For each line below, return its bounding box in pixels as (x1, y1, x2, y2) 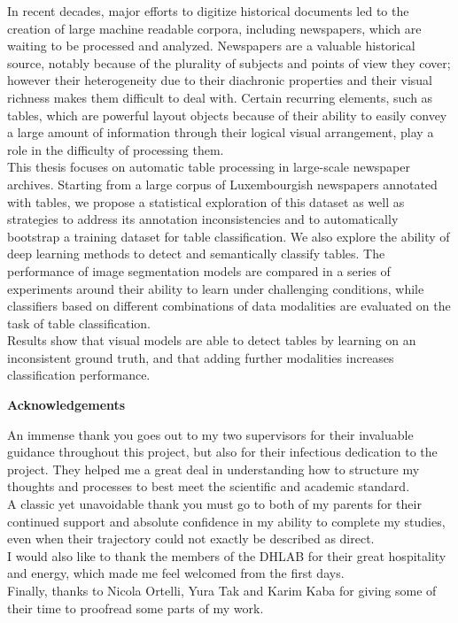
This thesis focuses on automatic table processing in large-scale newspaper (7, 158, 410, 176)
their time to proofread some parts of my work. (7, 598, 264, 617)
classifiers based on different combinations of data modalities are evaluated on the (7, 296, 451, 315)
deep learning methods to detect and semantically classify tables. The (7, 244, 385, 263)
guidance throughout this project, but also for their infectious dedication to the (7, 442, 438, 461)
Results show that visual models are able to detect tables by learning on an (7, 331, 416, 350)
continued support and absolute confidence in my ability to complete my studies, (7, 511, 446, 530)
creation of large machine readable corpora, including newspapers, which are (7, 19, 422, 37)
